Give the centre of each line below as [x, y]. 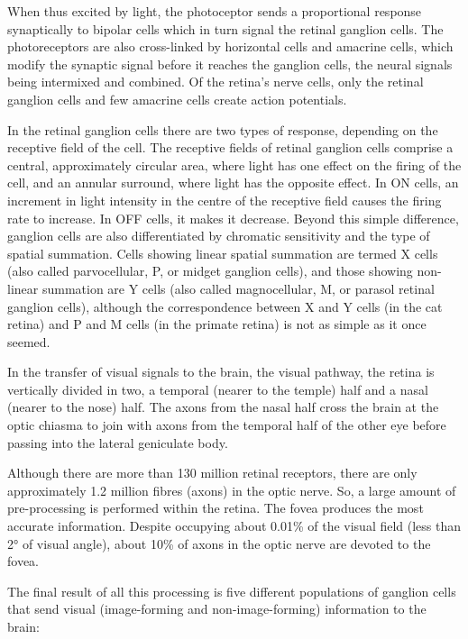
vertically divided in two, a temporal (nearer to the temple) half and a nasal [218, 389]
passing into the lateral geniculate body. [118, 442]
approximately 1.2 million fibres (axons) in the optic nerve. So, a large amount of [232, 490]
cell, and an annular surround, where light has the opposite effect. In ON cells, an [233, 183]
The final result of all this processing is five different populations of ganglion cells [232, 591]
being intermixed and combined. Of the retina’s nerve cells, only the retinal [216, 82]
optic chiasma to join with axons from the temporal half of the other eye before [227, 425]
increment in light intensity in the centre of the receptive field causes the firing [225, 200]
